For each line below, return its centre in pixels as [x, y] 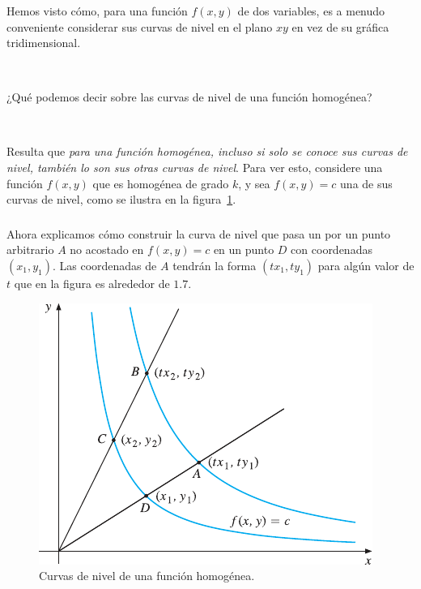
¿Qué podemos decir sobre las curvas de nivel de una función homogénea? [189, 97]
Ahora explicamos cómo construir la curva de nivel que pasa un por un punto [199, 233]
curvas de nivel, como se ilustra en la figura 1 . [121, 199]
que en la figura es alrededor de [92, 283]
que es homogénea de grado [161, 183]
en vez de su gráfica [340, 26]
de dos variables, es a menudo [311, 10]
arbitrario [30, 249]
